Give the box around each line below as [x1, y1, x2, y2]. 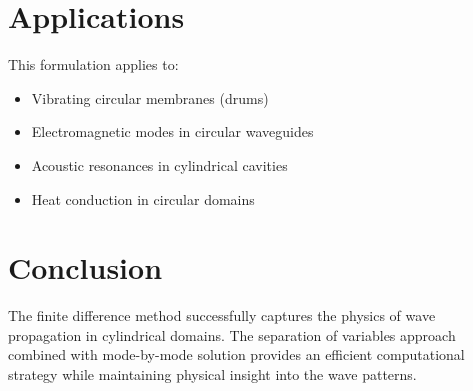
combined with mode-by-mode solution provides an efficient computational [8, 344, 465, 365]
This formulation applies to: [8, 54, 179, 75]
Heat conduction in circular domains [31, 188, 255, 209]
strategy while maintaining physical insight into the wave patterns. [8, 364, 417, 384]
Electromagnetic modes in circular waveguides [31, 121, 314, 142]
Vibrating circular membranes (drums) [31, 87, 269, 108]
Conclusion [8, 247, 163, 288]
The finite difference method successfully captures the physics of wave [8, 305, 436, 326]
